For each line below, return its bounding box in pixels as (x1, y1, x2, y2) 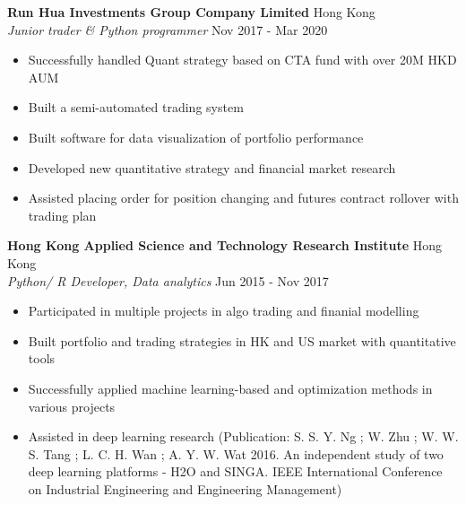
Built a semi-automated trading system (28, 98, 244, 117)
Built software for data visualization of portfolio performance (28, 127, 364, 146)
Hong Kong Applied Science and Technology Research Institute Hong (7, 236, 443, 255)
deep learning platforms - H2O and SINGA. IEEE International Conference (28, 462, 443, 481)
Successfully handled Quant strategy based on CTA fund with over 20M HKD (28, 50, 457, 69)
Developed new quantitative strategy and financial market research (28, 158, 396, 177)
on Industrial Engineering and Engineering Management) (28, 479, 342, 498)
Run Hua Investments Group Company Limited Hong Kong (7, 3, 375, 21)
